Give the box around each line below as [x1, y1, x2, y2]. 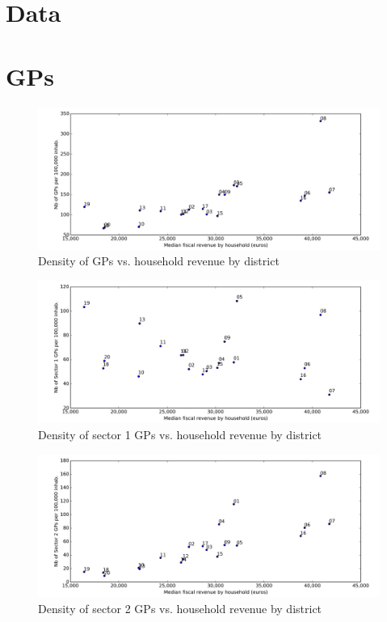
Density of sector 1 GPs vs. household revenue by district [38, 426, 322, 443]
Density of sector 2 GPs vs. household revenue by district [38, 599, 322, 616]
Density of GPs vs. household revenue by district [38, 252, 280, 269]
